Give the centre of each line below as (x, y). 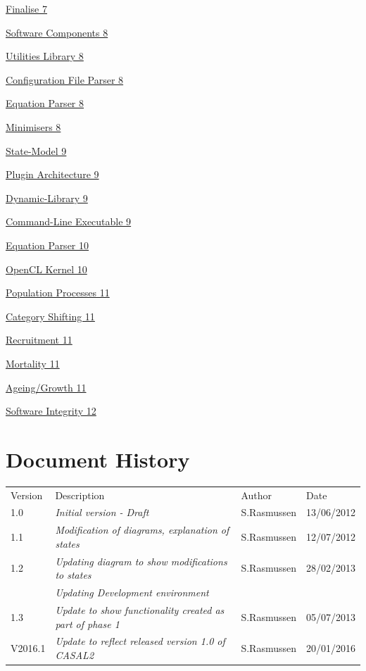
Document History (98, 459)
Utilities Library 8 (45, 56)
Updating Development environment (132, 592)
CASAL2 (75, 655)
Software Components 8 (57, 32)
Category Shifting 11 (50, 316)
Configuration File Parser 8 (65, 79)
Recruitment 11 (39, 340)
